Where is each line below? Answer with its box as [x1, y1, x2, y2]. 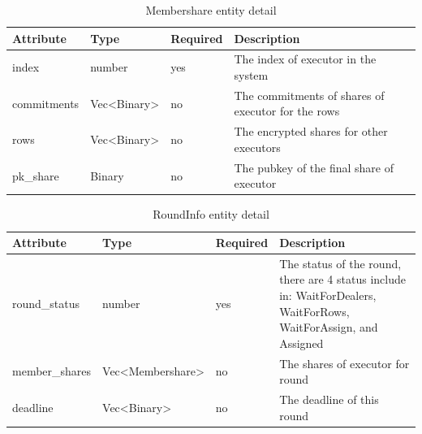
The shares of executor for [279, 354, 410, 371]
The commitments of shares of [234, 86, 385, 103]
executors [234, 138, 281, 155]
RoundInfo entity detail [153, 206, 269, 223]
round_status [12, 294, 80, 311]
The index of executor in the [234, 50, 377, 67]
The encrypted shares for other [234, 123, 388, 140]
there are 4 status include [279, 271, 406, 288]
